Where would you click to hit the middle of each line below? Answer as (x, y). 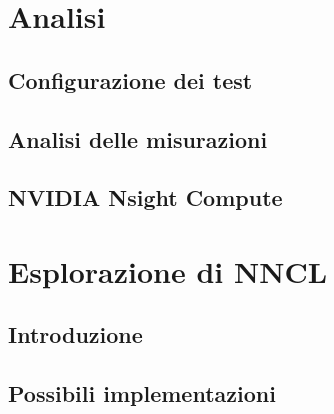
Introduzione (75, 334)
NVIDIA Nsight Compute (145, 197)
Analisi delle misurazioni (138, 138)
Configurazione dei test (130, 79)
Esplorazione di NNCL (168, 270)
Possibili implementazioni (142, 393)
